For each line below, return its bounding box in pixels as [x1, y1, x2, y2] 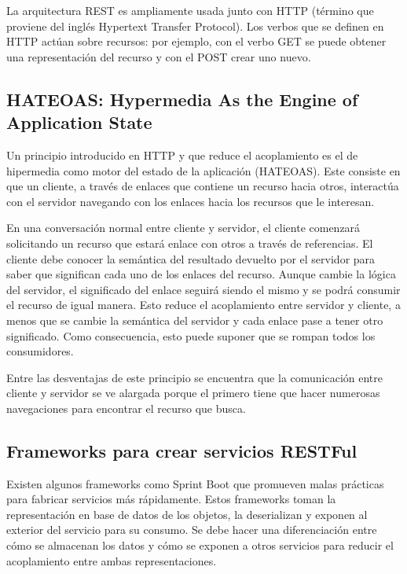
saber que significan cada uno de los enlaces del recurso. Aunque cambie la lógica [6, 266, 396, 282]
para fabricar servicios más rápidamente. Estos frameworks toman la [6, 491, 336, 507]
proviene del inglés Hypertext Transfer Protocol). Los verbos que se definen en [6, 17, 384, 34]
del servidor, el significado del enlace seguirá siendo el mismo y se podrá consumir [6, 281, 401, 297]
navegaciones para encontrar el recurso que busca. [6, 399, 246, 416]
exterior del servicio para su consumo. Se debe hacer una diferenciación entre [6, 521, 377, 538]
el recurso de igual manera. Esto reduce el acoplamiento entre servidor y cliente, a [6, 296, 401, 313]
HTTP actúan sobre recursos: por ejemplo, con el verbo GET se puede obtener [6, 33, 387, 50]
